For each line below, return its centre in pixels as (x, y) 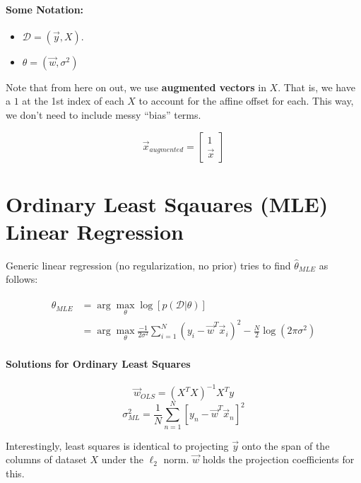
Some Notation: (45, 9)
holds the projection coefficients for (278, 459)
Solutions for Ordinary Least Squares (98, 363)
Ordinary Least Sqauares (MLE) (167, 203)
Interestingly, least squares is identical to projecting (117, 445)
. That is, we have (316, 87)
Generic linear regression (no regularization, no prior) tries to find (148, 265)
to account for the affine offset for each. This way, (246, 101)
